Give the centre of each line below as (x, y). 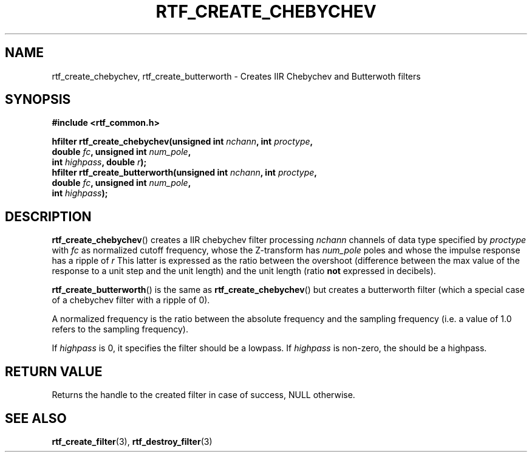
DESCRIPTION (48, 216)
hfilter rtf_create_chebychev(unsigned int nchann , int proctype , (182, 142)
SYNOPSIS (38, 100)
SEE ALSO (36, 418)
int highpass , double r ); (99, 162)
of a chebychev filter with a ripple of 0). (131, 300)
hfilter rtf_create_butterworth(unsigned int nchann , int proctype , (185, 173)
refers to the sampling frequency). (120, 329)
